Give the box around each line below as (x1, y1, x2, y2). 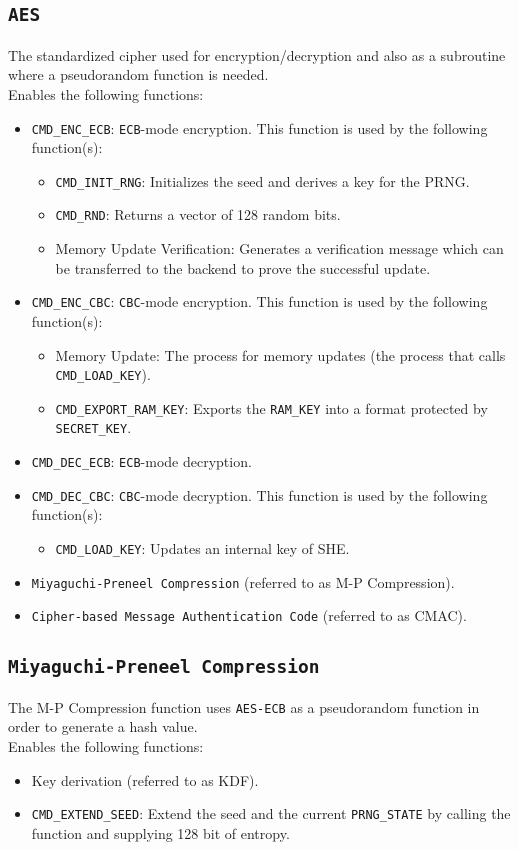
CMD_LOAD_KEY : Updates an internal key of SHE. (55, 538, 350, 559)
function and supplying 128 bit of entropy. (31, 822, 290, 843)
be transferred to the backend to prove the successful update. (55, 257, 431, 278)
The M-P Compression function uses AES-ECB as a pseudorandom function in (8, 696, 480, 717)
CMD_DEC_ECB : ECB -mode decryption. (31, 451, 252, 472)
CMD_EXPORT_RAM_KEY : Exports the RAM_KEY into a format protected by (55, 397, 488, 418)
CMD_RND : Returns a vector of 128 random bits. (55, 204, 341, 225)
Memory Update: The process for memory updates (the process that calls (55, 344, 506, 365)
